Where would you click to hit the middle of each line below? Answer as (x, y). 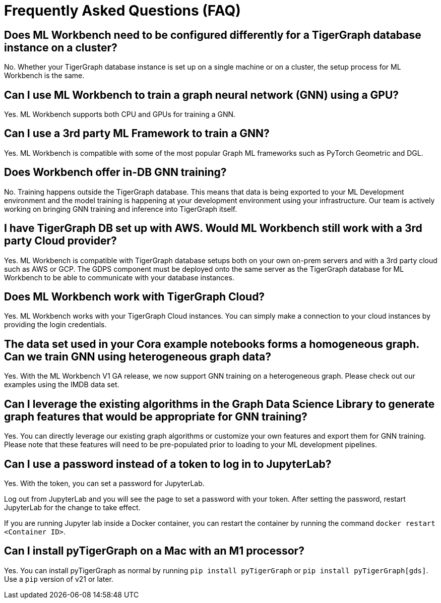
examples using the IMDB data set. (62, 385)
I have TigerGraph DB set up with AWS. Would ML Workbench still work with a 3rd (213, 228)
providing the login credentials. (55, 325)
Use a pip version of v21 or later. (59, 579)
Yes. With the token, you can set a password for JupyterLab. (104, 483)
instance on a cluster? (61, 47)
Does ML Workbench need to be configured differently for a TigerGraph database (213, 35)
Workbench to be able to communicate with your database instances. (119, 277)
